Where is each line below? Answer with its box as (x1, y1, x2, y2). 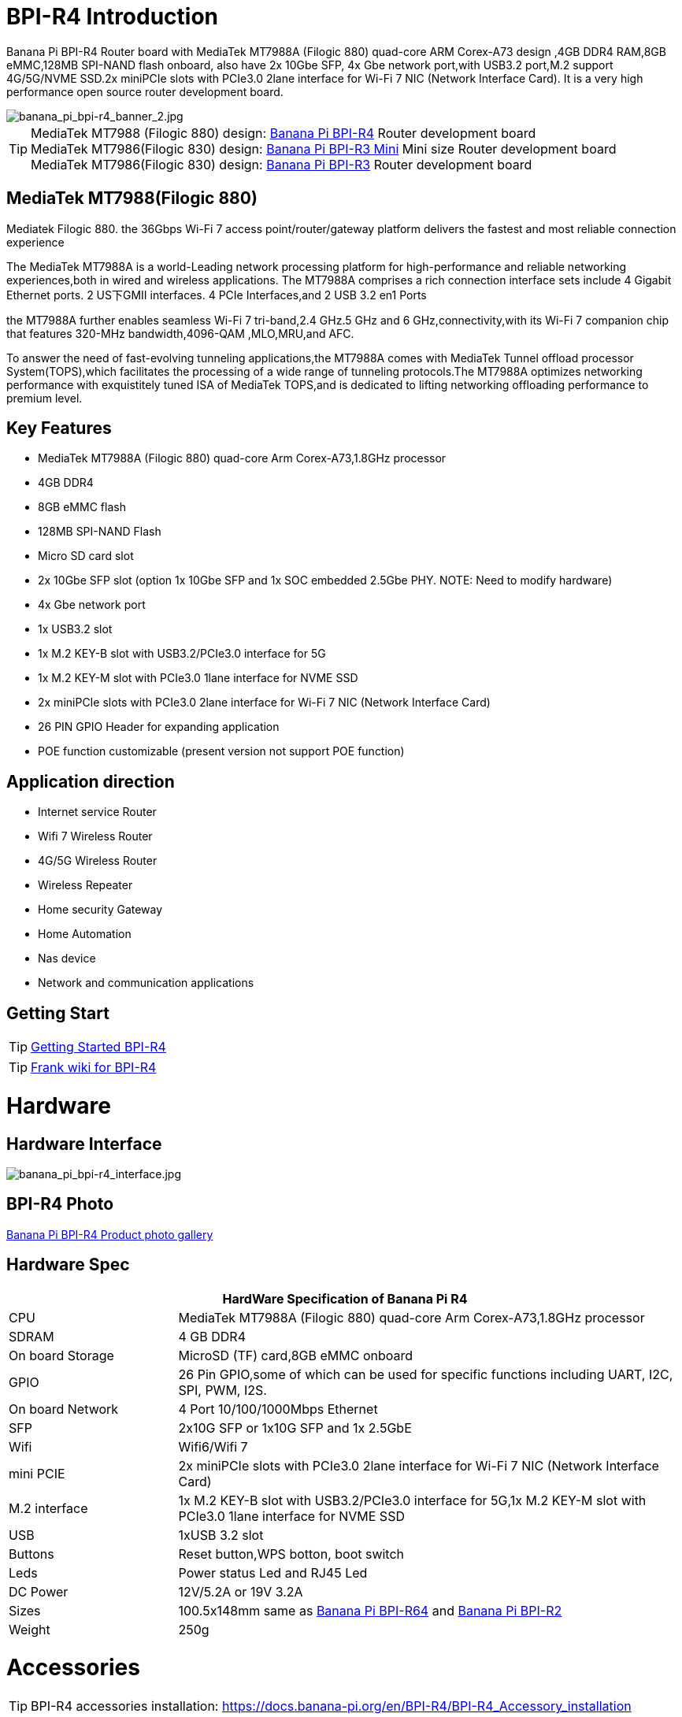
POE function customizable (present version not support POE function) (38, 744, 405, 758)
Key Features (6, 418, 112, 439)
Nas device (38, 951, 96, 966)
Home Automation (38, 927, 132, 941)
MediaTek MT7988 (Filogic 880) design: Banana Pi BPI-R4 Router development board (31, 124, 536, 141)
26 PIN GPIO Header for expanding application (38, 720, 280, 734)
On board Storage (9, 1347, 114, 1363)
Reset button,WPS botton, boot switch (178, 1545, 405, 1562)
